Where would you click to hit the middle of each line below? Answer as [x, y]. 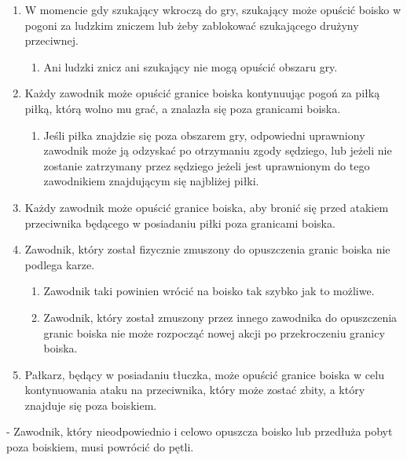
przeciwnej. [51, 40]
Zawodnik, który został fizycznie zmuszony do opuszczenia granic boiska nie [207, 249]
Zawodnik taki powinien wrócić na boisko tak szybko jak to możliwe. [209, 291]
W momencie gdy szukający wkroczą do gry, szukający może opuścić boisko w [213, 9]
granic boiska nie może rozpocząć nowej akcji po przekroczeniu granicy [214, 332]
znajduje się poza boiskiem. [91, 405]
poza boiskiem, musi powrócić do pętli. [100, 447]
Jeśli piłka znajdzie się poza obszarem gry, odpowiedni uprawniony [204, 135]
